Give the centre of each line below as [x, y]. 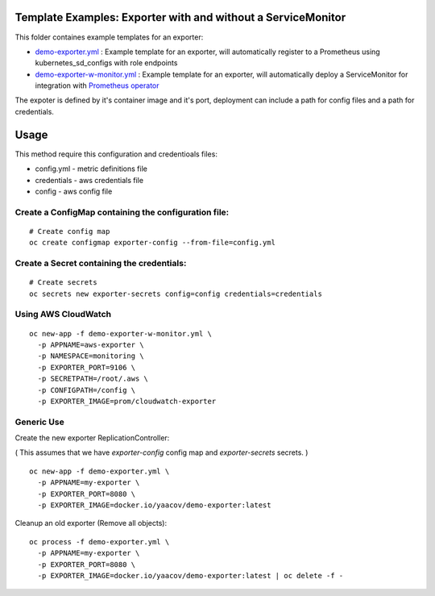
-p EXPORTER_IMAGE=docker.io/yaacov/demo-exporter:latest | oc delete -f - [191, 575]
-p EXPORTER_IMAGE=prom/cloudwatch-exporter [127, 401]
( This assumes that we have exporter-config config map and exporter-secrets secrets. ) [162, 452]
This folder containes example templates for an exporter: [109, 37]
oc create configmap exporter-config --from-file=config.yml [152, 243]
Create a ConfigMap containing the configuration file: [122, 212]
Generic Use [39, 422]
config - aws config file [74, 191]
